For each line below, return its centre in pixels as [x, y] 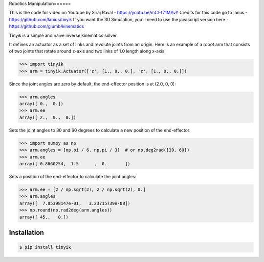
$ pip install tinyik [45, 247]
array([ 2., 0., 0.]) [48, 117]
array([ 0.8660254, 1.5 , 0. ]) [75, 164]
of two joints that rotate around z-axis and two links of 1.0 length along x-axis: [87, 51]
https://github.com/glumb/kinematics [46, 26]
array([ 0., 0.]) [41, 104]
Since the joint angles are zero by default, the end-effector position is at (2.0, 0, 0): [92, 84]
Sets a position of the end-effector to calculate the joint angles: [73, 176]
